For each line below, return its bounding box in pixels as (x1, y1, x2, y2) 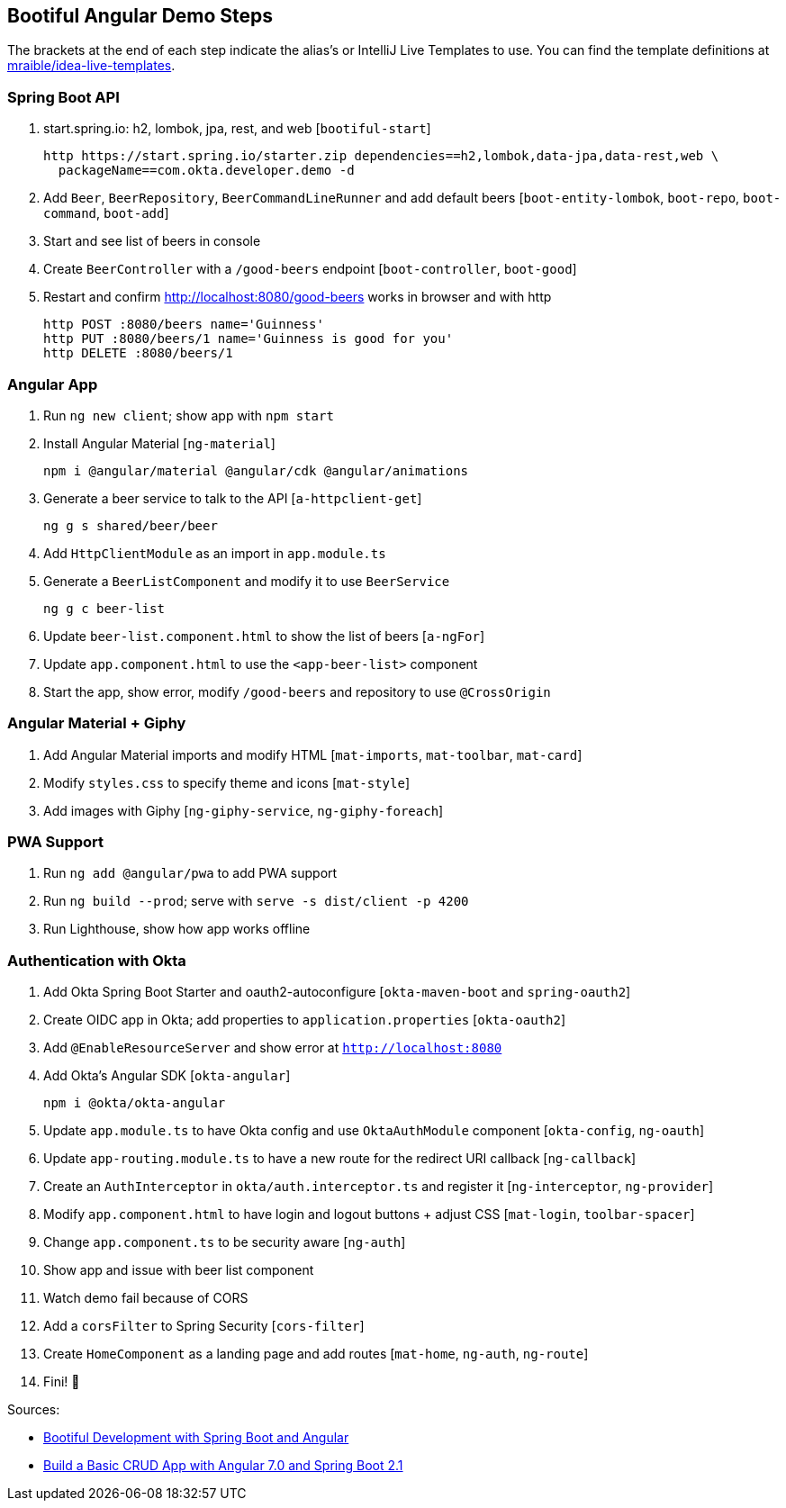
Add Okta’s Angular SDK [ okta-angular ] (43, 1068, 291, 1084)
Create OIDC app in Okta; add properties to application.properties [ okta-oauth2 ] (43, 1012, 566, 1028)
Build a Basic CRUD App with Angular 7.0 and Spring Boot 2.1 (43, 1458, 403, 1474)
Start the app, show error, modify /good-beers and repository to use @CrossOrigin (43, 683, 551, 700)
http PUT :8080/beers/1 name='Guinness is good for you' (43, 331, 454, 347)
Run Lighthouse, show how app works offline (43, 921, 311, 937)
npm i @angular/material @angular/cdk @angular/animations (43, 463, 469, 478)
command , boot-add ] (43, 205, 169, 221)
